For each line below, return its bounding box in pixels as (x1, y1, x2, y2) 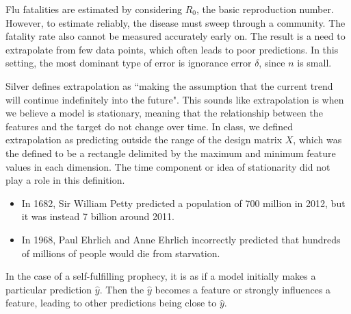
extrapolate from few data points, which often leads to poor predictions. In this (5, 42, 339, 56)
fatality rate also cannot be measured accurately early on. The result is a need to (5, 29, 346, 43)
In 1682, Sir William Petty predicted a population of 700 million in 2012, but (21, 195, 346, 210)
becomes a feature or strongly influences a (155, 282, 331, 296)
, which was (293, 132, 342, 147)
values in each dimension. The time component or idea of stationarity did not (5, 159, 330, 173)
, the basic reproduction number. (196, 2, 334, 16)
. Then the (99, 282, 144, 296)
